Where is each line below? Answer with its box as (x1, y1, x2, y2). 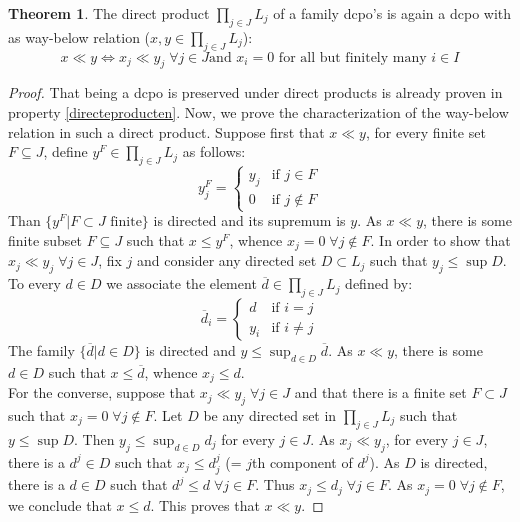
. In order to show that (370, 229, 511, 250)
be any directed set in (203, 405, 337, 426)
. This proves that (150, 494, 260, 515)
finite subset (8, 229, 83, 250)
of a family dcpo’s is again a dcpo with (273, 3, 512, 23)
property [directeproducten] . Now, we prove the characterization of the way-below (8, 101, 509, 122)
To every (8, 273, 61, 294)
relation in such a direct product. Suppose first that (8, 121, 325, 142)
